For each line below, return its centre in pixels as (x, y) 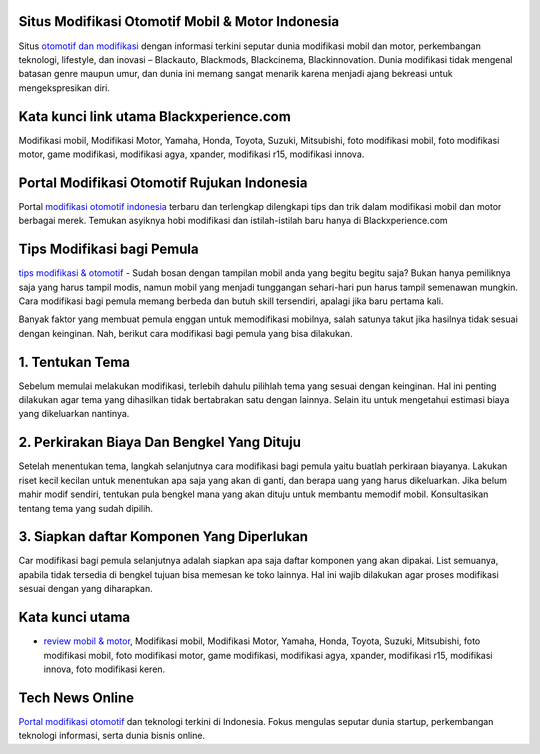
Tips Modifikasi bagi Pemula (108, 249)
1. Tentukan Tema (74, 361)
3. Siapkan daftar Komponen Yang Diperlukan (163, 536)
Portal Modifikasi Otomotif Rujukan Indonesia (163, 182)
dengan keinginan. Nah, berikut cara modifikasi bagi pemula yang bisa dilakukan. (185, 333)
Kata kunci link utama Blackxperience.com (155, 116)
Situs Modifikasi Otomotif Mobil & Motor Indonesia (179, 21)
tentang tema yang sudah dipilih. (86, 508)
